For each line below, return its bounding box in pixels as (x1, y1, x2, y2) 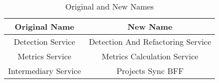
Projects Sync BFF (116, 65, 184, 76)
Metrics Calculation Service (101, 50, 198, 62)
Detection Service (14, 36, 75, 47)
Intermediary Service (8, 65, 81, 76)
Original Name (15, 21, 74, 32)
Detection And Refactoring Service (89, 36, 211, 47)
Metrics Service (18, 50, 71, 62)
